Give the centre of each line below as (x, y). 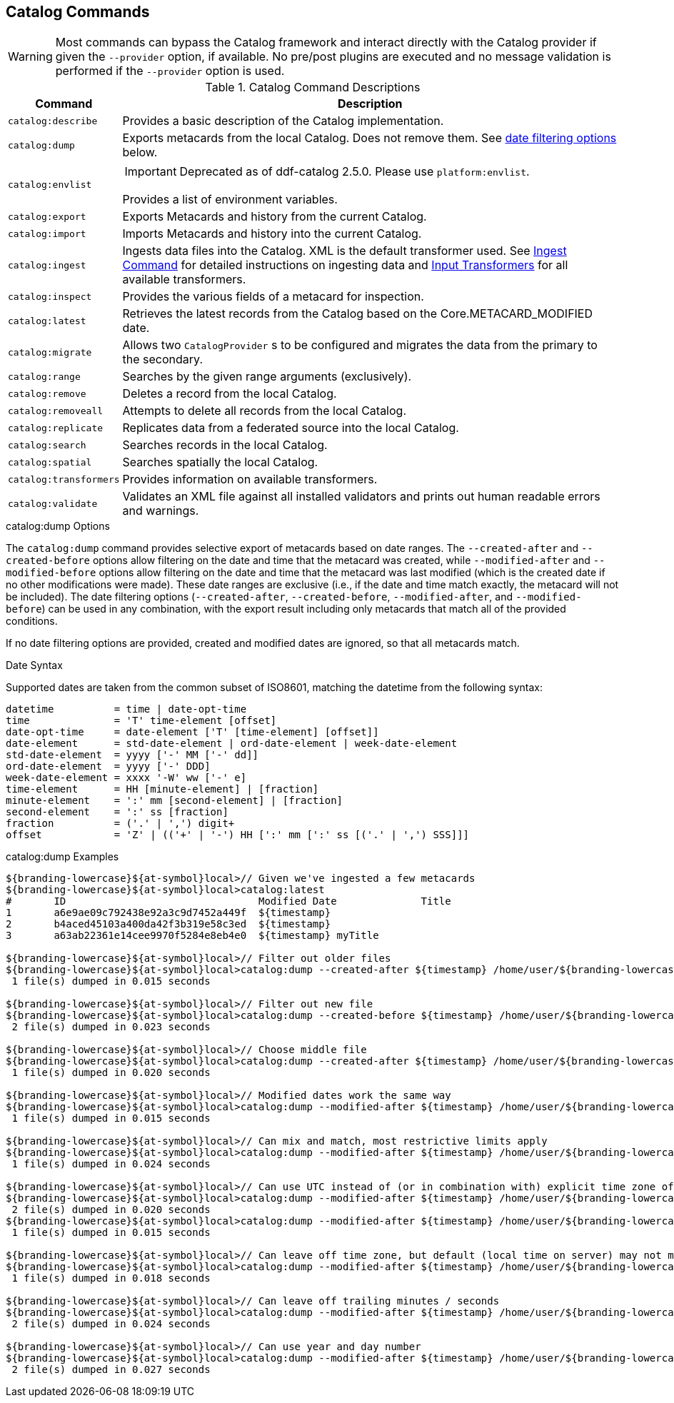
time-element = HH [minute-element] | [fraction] (162, 789)
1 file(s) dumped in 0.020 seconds (111, 1073)
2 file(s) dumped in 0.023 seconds (111, 1027)
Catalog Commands (78, 12)
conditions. (32, 621)
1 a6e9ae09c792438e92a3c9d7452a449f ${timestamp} (168, 913)
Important (151, 172)
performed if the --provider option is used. (170, 71)
